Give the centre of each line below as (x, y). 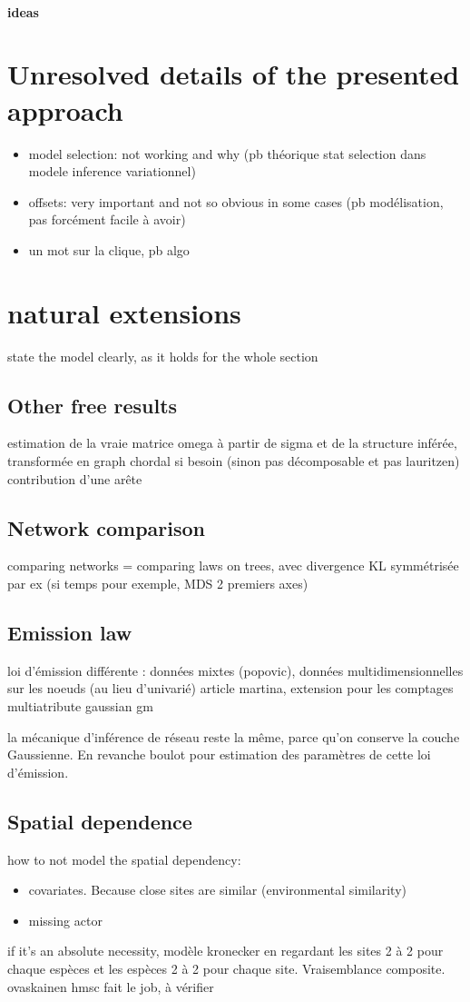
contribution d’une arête (75, 478)
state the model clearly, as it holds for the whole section (163, 356)
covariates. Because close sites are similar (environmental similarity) (217, 890)
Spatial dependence (100, 821)
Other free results (93, 405)
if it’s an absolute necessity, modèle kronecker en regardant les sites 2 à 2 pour (225, 951)
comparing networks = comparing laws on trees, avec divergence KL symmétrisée (233, 565)
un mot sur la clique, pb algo (109, 249)
